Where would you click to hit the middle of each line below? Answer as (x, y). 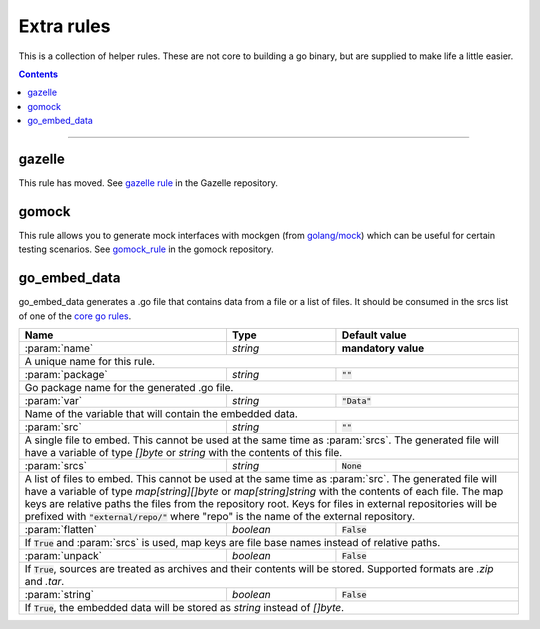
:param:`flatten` (61, 529)
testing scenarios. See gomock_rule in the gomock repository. (146, 249)
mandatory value (383, 348)
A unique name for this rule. (89, 361)
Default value (374, 335)
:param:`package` (66, 374)
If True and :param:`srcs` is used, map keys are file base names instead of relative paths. (232, 542)
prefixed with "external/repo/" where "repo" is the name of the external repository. (219, 516)
